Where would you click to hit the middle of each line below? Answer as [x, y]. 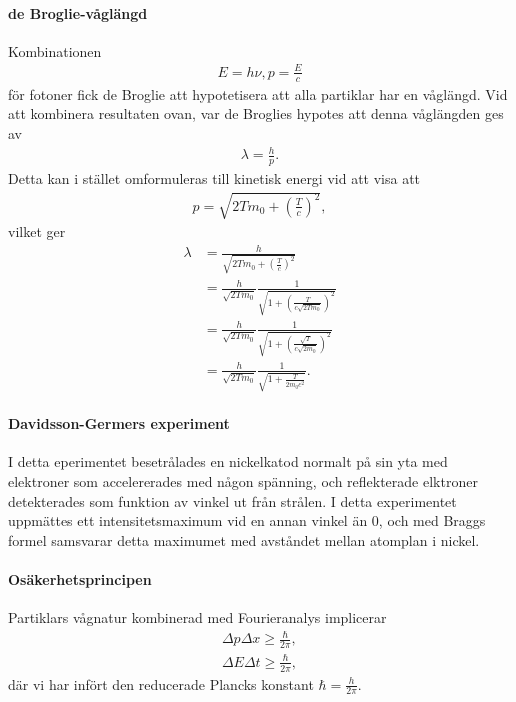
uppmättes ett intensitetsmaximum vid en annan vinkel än [188, 520]
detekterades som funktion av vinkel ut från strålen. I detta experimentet [232, 500]
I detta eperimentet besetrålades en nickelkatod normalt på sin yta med [228, 461]
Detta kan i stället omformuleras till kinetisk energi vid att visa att [214, 177]
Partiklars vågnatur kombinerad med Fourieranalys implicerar [197, 617]
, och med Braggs [432, 520]
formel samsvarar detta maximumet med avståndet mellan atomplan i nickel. [244, 539]
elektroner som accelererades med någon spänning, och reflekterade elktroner [243, 481]
